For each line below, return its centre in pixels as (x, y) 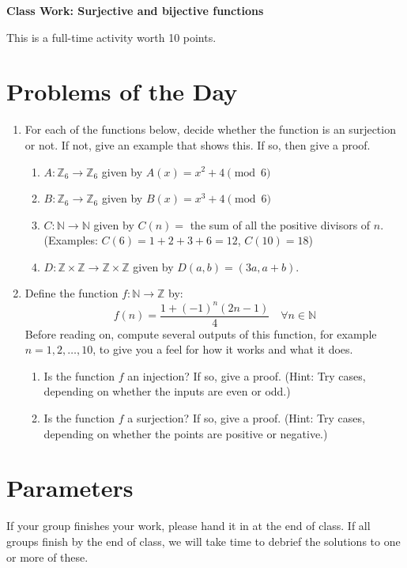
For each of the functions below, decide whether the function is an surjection (210, 129)
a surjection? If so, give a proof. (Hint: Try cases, (246, 418)
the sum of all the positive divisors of (280, 224)
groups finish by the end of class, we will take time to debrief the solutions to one (203, 541)
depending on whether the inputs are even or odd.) (167, 391)
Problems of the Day (122, 91)
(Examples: (71, 240)
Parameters (70, 488)
